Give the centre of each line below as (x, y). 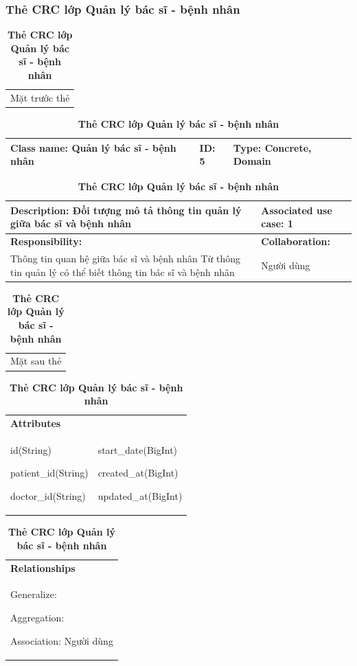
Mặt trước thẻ (40, 97)
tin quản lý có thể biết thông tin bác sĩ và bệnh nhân (123, 272)
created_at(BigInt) (138, 473)
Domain (252, 161)
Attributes (36, 423)
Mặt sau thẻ (36, 361)
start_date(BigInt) (138, 449)
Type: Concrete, (272, 147)
